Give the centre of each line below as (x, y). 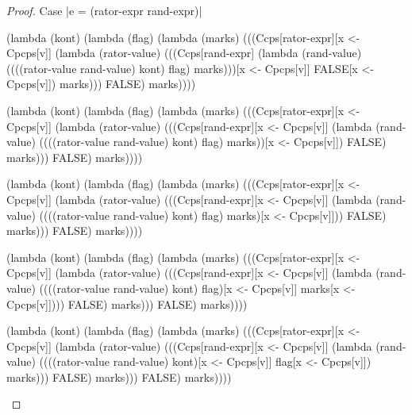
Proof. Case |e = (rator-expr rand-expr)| (104, 10)
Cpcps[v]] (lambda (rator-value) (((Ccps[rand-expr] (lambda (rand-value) (184, 53)
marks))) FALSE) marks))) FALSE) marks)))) (119, 377)
